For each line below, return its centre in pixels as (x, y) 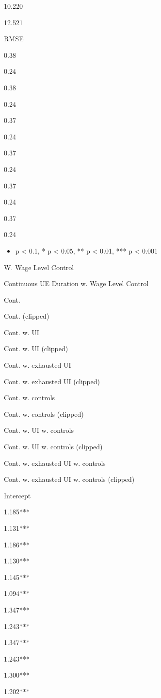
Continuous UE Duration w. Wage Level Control (76, 283)
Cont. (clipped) (27, 316)
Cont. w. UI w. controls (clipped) (53, 447)
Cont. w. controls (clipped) (44, 414)
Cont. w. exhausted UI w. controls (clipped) (69, 479)
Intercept (17, 495)
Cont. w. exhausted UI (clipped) (52, 381)
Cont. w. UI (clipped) (36, 349)
